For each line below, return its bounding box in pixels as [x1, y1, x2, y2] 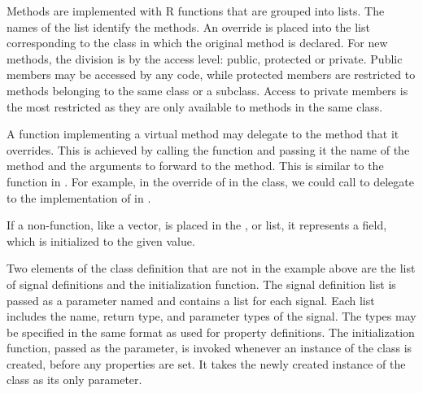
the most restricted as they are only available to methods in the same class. [7, 98, 383, 115]
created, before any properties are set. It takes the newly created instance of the [7, 355, 406, 372]
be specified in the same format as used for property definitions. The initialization [7, 323, 415, 340]
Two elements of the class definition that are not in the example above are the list [7, 260, 416, 277]
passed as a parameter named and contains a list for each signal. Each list [7, 291, 375, 308]
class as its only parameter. [7, 371, 142, 388]
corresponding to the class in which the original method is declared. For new [7, 34, 388, 51]
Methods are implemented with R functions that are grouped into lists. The [7, 2, 385, 19]
